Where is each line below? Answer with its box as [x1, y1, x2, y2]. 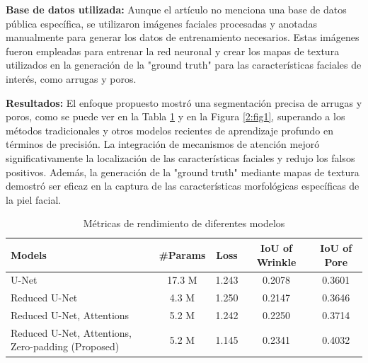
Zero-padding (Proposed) [11, 339, 120, 354]
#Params [159, 247, 206, 262]
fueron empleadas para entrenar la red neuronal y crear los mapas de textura [6, 43, 340, 58]
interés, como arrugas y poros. [6, 71, 137, 86]
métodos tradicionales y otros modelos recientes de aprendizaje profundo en [6, 122, 333, 137]
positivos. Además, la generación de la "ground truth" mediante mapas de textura [6, 164, 360, 179]
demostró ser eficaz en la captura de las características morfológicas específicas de [6, 178, 360, 193]
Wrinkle [256, 254, 297, 269]
